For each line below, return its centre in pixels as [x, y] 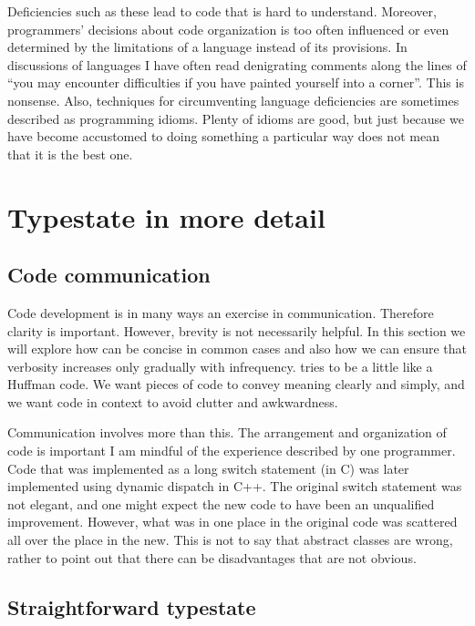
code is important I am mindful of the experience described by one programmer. [232, 451]
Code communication [109, 275]
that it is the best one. [70, 154]
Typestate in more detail [166, 216]
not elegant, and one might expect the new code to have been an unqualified [221, 503]
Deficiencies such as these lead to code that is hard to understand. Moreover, [222, 11]
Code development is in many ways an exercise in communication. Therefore [221, 312]
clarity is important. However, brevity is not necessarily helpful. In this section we [237, 330]
